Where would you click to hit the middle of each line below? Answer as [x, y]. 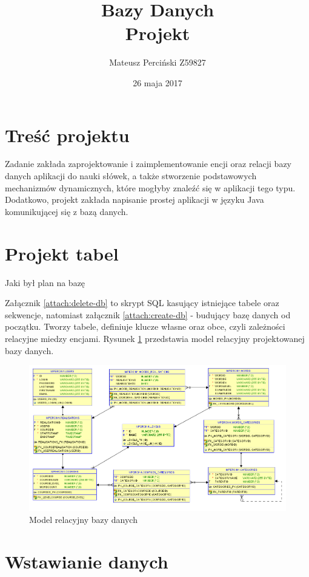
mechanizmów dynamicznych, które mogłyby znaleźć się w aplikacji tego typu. [150, 187]
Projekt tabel [62, 253]
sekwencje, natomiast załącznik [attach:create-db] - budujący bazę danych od [148, 314]
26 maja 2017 [158, 82]
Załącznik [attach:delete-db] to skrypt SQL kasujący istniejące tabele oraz [142, 303]
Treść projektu [67, 135]
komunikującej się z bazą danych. [67, 211]
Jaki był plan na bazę [45, 282]
